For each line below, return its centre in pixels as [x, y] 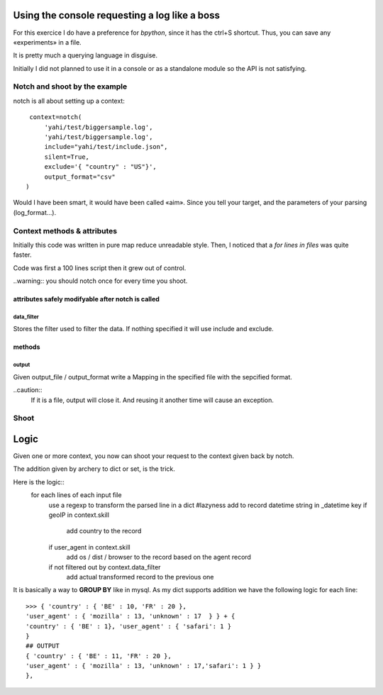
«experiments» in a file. [47, 42]
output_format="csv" [80, 177]
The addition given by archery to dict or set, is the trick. [94, 469]
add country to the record [104, 531]
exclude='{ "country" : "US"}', [101, 167]
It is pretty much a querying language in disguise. [85, 55]
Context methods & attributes [65, 230]
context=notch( [56, 117]
